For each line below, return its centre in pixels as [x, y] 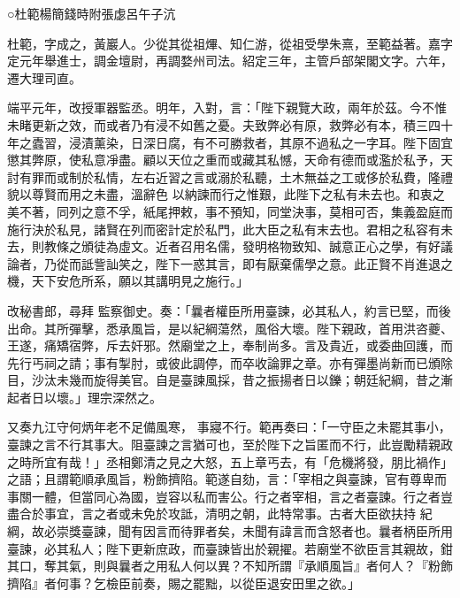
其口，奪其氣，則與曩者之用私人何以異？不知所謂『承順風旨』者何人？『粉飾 [230, 566]
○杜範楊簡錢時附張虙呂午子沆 [92, 13]
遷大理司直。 [44, 77]
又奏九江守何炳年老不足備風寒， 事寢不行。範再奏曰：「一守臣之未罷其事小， [229, 427]
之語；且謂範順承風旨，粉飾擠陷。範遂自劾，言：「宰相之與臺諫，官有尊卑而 [227, 479]
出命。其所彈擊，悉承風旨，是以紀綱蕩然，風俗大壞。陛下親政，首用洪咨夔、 [230, 328]
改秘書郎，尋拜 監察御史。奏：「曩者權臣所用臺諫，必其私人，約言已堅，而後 [229, 310]
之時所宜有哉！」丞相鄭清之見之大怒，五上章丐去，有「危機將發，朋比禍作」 [230, 461]
